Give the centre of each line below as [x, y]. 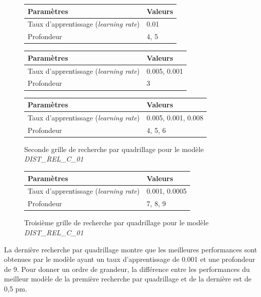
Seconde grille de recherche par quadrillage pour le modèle [114, 149]
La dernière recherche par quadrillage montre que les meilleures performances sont [131, 249]
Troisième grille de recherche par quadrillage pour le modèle [116, 222]
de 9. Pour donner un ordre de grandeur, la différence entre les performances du [127, 269]
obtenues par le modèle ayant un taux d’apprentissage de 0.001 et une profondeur [130, 259]
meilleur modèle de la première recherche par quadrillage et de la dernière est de [128, 279]
